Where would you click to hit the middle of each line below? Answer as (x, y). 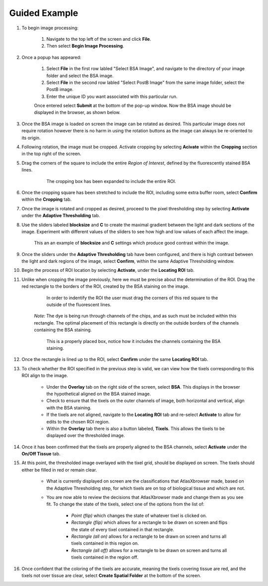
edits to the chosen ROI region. (78, 421)
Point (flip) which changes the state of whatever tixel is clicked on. (139, 515)
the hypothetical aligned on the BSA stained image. (99, 394)
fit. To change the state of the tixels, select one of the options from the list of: (125, 504)
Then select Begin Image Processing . (85, 46)
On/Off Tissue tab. (41, 454)
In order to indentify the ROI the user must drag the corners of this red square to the (132, 298)
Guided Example (44, 13)
